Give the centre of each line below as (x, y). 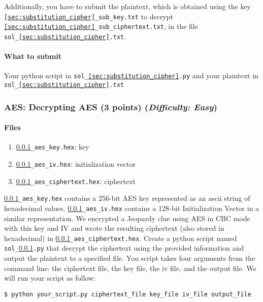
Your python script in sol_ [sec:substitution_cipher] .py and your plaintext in (131, 75)
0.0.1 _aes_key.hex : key (53, 147)
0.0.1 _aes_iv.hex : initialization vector (76, 163)
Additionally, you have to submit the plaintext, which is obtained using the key (127, 6)
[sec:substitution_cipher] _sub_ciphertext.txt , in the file (101, 26)
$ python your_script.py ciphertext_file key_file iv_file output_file (128, 294)
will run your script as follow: (50, 278)
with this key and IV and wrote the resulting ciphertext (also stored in (114, 228)
